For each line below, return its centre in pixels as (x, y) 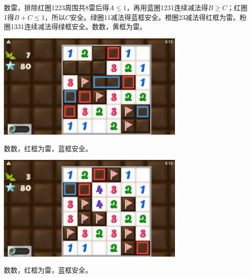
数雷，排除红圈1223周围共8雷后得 (56, 7)
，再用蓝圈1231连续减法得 (167, 7)
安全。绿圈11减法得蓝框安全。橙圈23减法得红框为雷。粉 (158, 17)
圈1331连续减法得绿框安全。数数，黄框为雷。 (75, 26)
